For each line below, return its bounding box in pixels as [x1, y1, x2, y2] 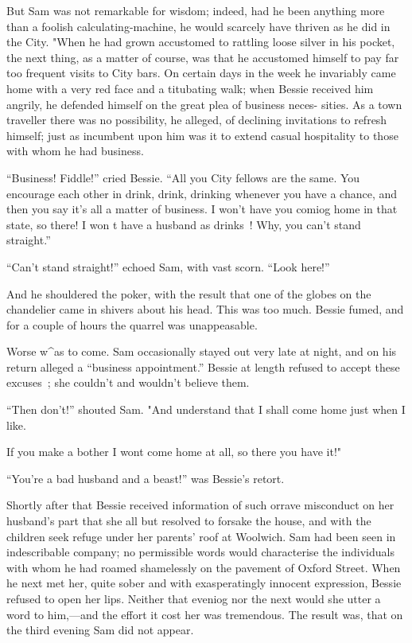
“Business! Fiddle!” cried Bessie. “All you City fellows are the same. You [6, 169, 360, 185]
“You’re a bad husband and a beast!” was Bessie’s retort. [6, 470, 285, 486]
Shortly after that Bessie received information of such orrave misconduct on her [6, 497, 395, 513]
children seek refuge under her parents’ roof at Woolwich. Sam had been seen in [6, 528, 396, 544]
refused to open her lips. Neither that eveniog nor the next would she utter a [6, 590, 381, 606]
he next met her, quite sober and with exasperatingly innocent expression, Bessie [6, 575, 402, 591]
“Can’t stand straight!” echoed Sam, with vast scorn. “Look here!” [6, 258, 330, 275]
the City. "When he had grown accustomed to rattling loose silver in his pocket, [6, 33, 395, 50]
